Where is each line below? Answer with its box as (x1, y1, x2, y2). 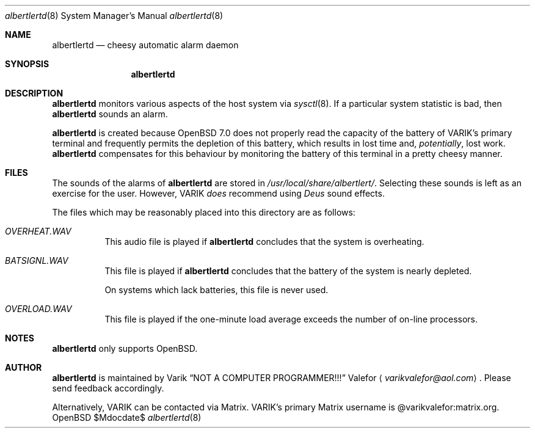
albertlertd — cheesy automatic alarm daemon (52, 40, 239, 50)
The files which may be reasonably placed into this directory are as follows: (52, 207, 355, 217)
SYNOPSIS (5, 59, 49, 69)
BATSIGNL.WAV (5, 255, 68, 266)
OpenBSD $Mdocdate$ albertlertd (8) (52, 412, 202, 423)
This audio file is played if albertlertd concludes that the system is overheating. (104, 236, 424, 247)
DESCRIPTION (5, 88, 64, 98)
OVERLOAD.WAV (5, 304, 72, 314)
